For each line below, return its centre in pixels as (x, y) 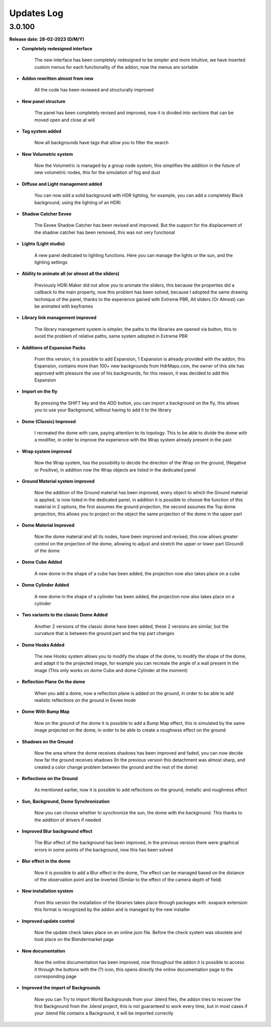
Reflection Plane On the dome (53, 682)
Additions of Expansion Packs (54, 347)
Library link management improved (59, 318)
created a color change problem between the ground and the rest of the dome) (116, 767)
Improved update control (48, 921)
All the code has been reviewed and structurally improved (94, 90)
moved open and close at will (64, 120)
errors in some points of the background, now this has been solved (104, 850)
